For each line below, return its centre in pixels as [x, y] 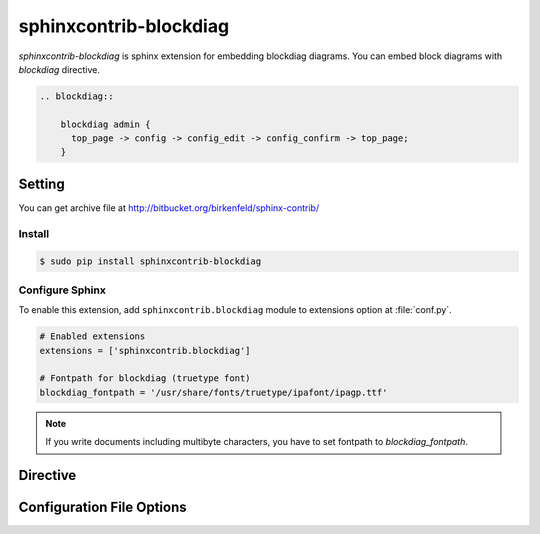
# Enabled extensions [92, 336]
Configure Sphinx [62, 290]
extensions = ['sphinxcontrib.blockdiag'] [145, 350]
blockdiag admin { [105, 124]
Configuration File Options [102, 507]
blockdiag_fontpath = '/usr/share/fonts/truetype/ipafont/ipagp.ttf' [213, 392]
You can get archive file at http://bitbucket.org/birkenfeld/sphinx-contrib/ [169, 207]
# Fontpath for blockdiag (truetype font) [145, 378]
